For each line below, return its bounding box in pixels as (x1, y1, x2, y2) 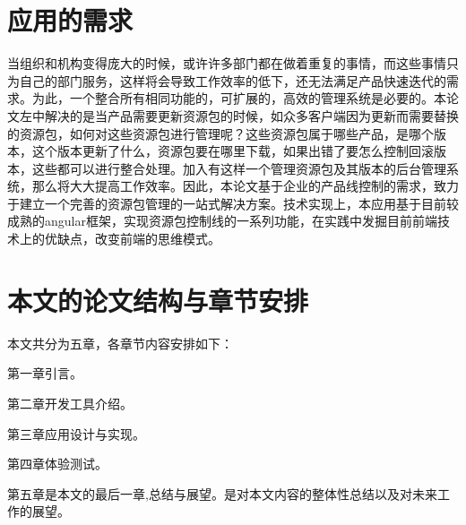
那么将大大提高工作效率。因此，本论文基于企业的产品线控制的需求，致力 (31, 176, 459, 195)
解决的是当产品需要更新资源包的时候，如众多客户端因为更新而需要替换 (44, 106, 459, 125)
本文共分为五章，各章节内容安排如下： (7, 333, 233, 352)
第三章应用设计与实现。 (7, 424, 145, 443)
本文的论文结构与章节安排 (7, 281, 309, 318)
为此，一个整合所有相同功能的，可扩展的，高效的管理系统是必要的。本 (31, 89, 446, 108)
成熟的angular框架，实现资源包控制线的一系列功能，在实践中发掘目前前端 (7, 211, 437, 230)
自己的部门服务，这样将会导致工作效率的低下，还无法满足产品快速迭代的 (19, 71, 446, 90)
